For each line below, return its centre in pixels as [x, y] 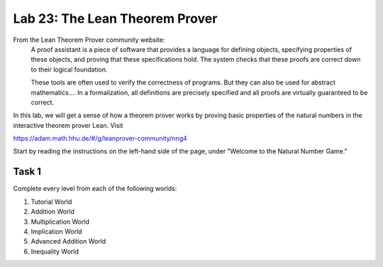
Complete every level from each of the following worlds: [95, 189]
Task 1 [27, 171]
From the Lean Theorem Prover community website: [89, 40]
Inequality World [55, 251]
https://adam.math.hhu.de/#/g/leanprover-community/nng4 [100, 138]
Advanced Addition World [68, 241]
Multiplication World [60, 222]
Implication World [56, 231]
